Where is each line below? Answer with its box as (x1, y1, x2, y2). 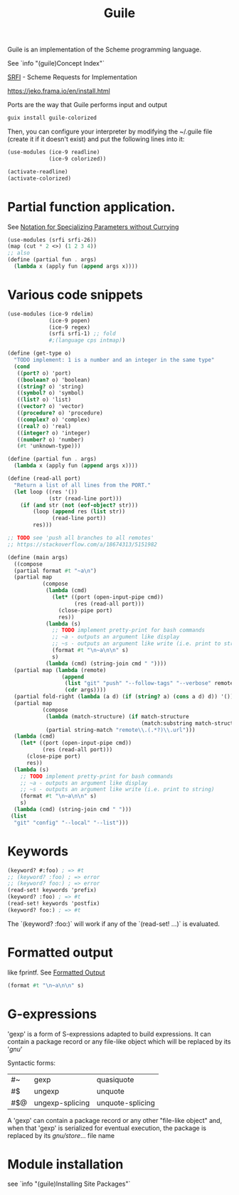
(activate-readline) (7, 168, 69, 176)
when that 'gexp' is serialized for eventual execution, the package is (7, 1124, 206, 1132)
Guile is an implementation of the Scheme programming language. (7, 45, 201, 54)
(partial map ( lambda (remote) (14, 666, 107, 673)
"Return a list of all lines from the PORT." (14, 482, 152, 489)
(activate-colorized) (7, 175, 72, 182)
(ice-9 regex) (48, 323, 91, 331)
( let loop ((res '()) (14, 488, 78, 495)
